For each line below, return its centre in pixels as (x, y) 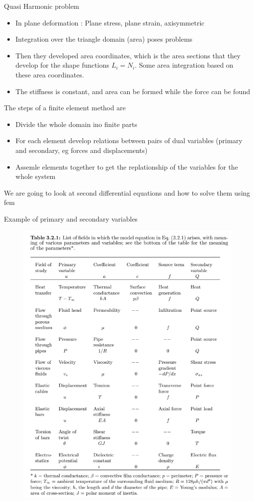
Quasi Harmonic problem (42, 6)
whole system (35, 176)
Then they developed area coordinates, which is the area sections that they (128, 55)
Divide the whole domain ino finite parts (76, 124)
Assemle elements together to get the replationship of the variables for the (127, 166)
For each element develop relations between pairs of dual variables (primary (129, 140)
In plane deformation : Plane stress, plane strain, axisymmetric (110, 22)
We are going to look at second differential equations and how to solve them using (127, 192)
